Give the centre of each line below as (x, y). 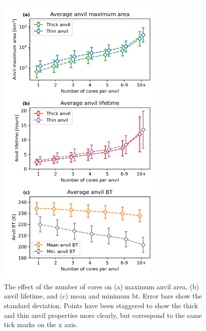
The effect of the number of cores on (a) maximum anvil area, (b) (102, 286)
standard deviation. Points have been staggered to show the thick (101, 306)
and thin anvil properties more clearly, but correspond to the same (103, 315)
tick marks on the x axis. (41, 324)
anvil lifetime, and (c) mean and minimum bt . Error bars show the (103, 296)
